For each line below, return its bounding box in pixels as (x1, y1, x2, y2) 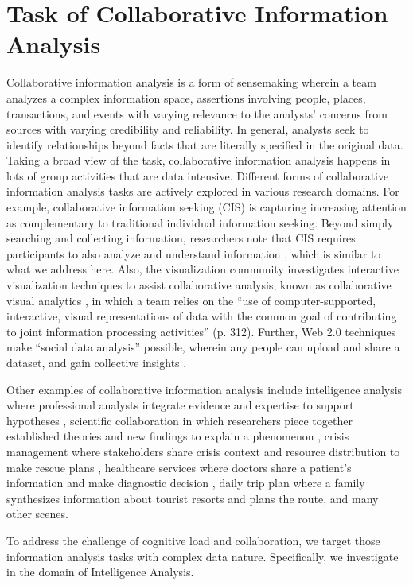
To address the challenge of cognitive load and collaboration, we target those (6, 532, 380, 548)
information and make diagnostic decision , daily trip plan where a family (6, 475, 365, 491)
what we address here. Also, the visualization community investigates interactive (6, 261, 399, 277)
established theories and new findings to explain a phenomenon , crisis (6, 428, 349, 444)
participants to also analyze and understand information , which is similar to (6, 245, 381, 262)
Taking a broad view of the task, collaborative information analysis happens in (6, 152, 391, 169)
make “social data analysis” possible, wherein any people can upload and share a (6, 339, 400, 355)
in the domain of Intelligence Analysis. (6, 564, 194, 580)
